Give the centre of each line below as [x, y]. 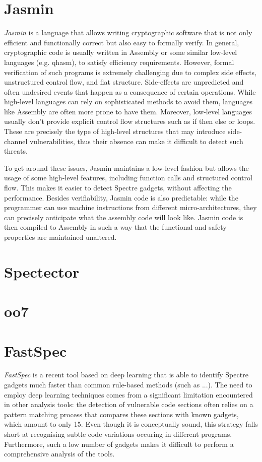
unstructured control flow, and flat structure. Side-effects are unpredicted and [124, 82]
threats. [16, 151]
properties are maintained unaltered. [60, 237]
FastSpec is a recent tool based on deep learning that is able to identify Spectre [126, 375]
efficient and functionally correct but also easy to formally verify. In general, [122, 42]
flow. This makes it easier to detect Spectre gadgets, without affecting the [118, 188]
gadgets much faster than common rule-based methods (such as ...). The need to [128, 385]
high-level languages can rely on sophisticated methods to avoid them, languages [128, 102]
